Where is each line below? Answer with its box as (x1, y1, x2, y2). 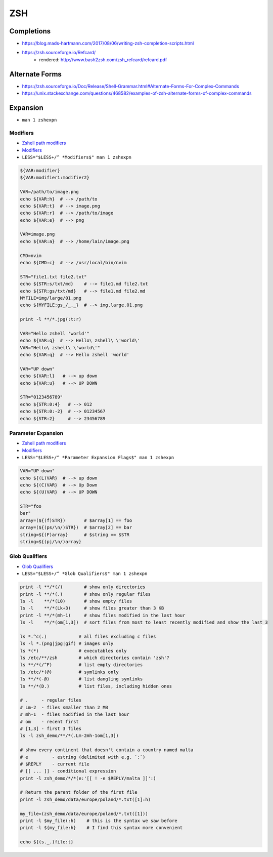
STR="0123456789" (20, 394, 63, 400)
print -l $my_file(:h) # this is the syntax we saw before (20, 818, 177, 824)
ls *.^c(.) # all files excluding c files (20, 633, 156, 639)
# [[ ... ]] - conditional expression (20, 768, 116, 774)
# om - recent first (20, 719, 79, 724)
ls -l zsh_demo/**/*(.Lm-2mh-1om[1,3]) (20, 733, 119, 739)
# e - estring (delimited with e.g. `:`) (20, 754, 146, 760)
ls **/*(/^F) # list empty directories (20, 662, 143, 668)
